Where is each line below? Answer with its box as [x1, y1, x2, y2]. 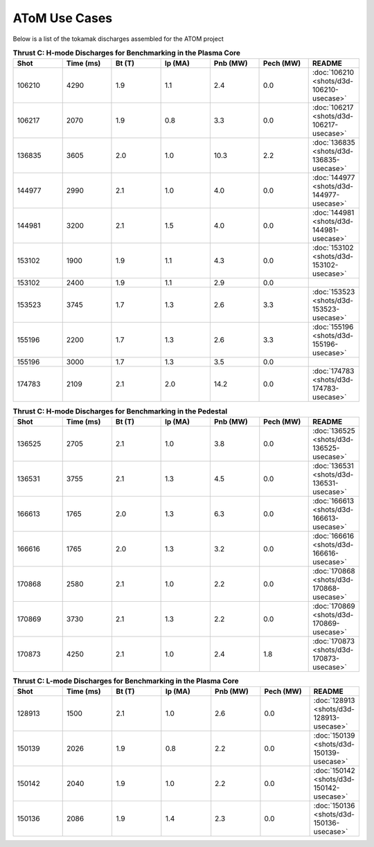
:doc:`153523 [312, 287, 355, 297]
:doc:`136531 [312, 461, 355, 470]
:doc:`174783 [312, 366, 355, 376]
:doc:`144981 [312, 208, 355, 217]
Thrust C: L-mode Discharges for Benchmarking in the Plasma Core [12, 676, 239, 686]
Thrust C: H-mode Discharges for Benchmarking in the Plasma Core [12, 48, 240, 58]
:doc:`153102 [312, 243, 354, 253]
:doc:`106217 [312, 102, 354, 112]
